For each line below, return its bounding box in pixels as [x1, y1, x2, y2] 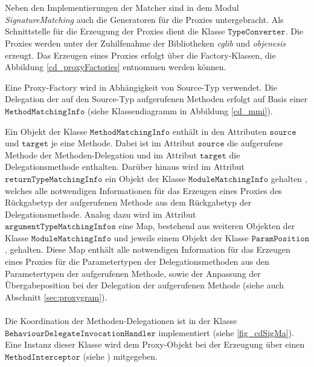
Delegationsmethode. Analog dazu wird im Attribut [5, 207, 196, 220]
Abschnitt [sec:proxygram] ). [5, 290, 107, 303]
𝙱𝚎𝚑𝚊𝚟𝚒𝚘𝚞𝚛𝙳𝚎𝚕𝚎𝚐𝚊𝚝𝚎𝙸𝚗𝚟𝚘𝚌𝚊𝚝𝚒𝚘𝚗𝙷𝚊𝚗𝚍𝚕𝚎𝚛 [5, 329, 156, 338]
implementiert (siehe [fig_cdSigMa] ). [158, 326, 295, 339]
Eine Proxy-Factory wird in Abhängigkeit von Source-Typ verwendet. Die [5, 80, 277, 93]
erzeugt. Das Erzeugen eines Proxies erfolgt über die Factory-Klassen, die [5, 48, 276, 61]
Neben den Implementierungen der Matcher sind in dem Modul [5, 1, 239, 14]
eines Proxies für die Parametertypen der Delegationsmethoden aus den [5, 255, 269, 268]
